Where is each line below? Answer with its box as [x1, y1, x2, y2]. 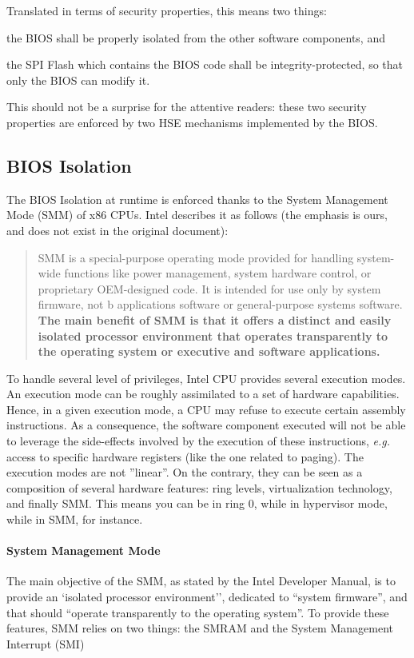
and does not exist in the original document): [6, 221, 229, 238]
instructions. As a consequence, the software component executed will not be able [6, 417, 406, 433]
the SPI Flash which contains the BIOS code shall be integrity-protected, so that [6, 56, 404, 73]
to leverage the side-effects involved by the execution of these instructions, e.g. [6, 433, 390, 449]
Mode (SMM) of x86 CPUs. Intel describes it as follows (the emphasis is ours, [6, 206, 388, 223]
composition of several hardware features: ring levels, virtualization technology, [6, 479, 392, 496]
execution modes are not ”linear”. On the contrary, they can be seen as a [6, 464, 363, 481]
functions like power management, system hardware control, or [64, 265, 372, 281]
